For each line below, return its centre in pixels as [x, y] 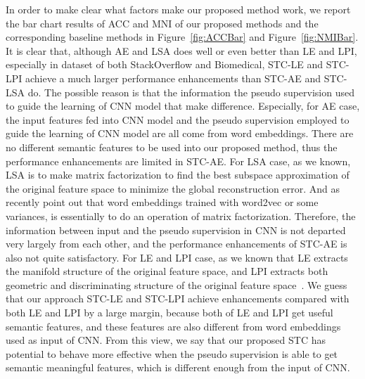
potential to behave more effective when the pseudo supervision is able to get [172, 353]
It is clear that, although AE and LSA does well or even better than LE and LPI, [181, 50]
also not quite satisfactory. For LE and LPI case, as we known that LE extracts [177, 257]
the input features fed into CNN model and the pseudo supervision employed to [178, 119]
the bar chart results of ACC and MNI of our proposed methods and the [162, 23]
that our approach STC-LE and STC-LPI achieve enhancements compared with [178, 298]
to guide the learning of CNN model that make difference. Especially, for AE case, [183, 106]
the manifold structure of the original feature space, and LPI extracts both [167, 271]
